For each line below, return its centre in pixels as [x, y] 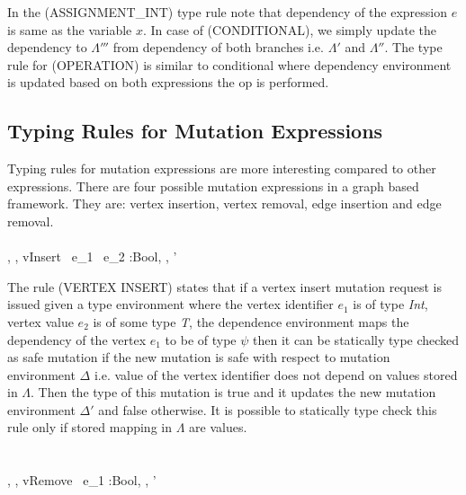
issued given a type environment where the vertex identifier [170, 304]
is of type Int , [390, 304]
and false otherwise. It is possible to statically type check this [268, 409]
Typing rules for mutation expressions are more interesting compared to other [222, 168]
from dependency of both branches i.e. [218, 47]
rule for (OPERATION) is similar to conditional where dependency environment [229, 64]
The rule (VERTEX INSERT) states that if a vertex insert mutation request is [224, 286]
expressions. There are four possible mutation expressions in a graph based [213, 186]
